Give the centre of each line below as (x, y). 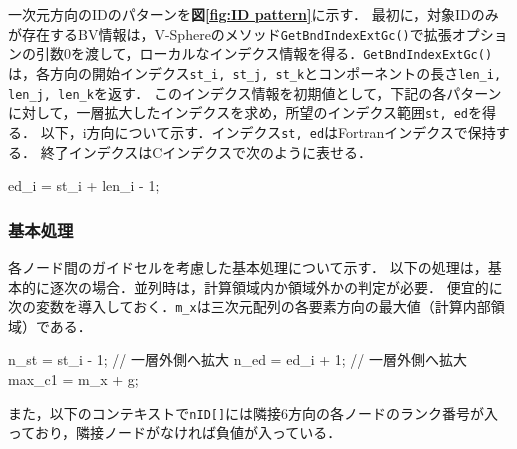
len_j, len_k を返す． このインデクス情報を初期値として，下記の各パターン (255, 92)
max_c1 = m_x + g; (73, 378)
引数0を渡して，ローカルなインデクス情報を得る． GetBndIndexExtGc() (264, 53)
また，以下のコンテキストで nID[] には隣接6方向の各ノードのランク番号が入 (253, 412)
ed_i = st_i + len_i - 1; (84, 185)
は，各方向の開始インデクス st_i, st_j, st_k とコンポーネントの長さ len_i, (255, 72)
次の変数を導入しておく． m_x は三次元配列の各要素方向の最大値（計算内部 (249, 306)
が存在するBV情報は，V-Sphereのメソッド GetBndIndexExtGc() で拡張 (230, 33)
